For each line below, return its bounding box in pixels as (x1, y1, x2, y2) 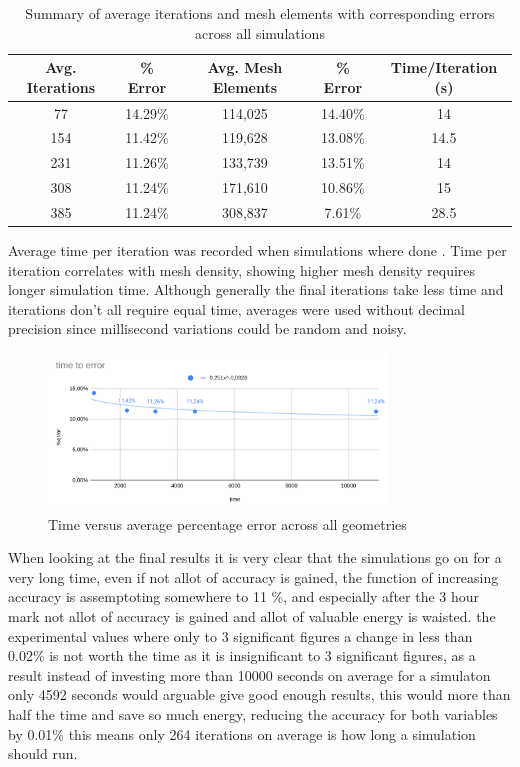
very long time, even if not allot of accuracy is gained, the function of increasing (8, 566, 499, 587)
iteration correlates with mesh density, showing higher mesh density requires (8, 259, 476, 280)
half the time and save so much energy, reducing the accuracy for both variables (8, 704, 498, 724)
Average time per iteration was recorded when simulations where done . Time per (8, 240, 507, 261)
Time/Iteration (390, 57, 498, 78)
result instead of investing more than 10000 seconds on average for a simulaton (8, 664, 491, 685)
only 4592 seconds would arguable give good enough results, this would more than (8, 684, 511, 705)
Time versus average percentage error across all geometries (48, 513, 407, 534)
